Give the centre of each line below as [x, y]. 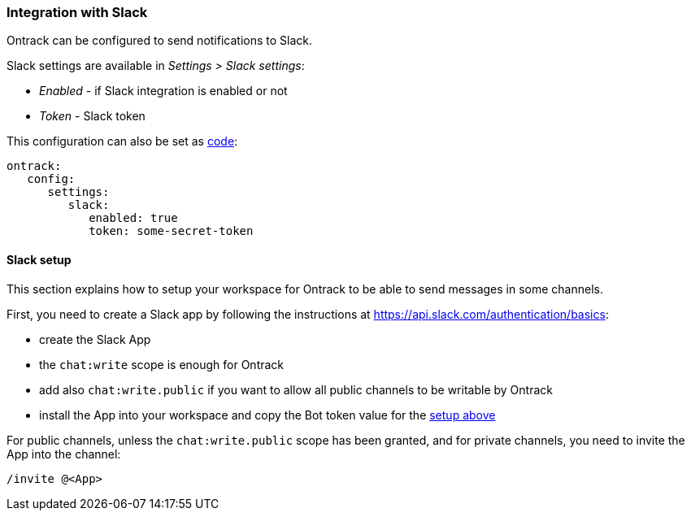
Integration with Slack [77, 12]
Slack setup [39, 259]
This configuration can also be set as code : [122, 141]
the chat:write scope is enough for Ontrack [162, 364]
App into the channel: [64, 454]
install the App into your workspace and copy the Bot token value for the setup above [267, 415]
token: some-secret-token [171, 231]
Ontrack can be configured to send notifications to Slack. [159, 41]
